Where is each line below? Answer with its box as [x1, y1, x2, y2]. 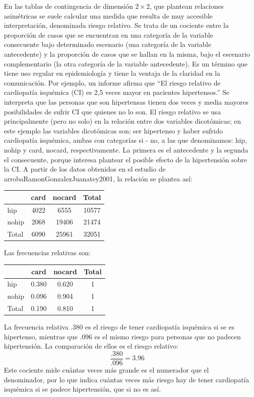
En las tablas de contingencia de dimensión [4, 1, 133, 11]
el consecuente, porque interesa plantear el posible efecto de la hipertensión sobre [4, 154, 247, 164]
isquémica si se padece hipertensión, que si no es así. [4, 384, 161, 394]
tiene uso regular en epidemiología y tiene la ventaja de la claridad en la [4, 68, 220, 78]
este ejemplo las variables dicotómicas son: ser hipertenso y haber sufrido [4, 125, 223, 135]
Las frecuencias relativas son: [4, 247, 91, 258]
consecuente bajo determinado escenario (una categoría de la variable [4, 39, 211, 49]
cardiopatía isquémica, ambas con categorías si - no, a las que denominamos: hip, [4, 135, 247, 145]
